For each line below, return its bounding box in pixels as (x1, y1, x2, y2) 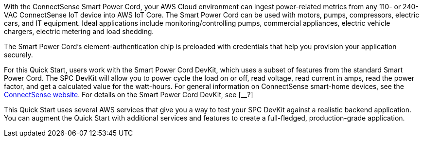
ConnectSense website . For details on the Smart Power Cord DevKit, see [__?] (4, 90, 253, 99)
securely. (4, 51, 33, 59)
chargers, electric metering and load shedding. (4, 27, 154, 35)
